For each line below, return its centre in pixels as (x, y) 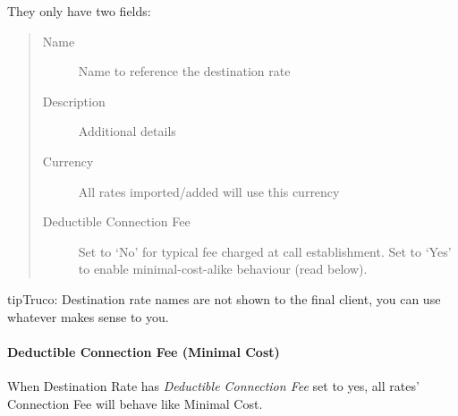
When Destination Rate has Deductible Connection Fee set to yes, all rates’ (213, 385)
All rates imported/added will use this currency (209, 191)
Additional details (127, 131)
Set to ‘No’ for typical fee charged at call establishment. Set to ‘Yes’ (265, 251)
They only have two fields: (79, 11)
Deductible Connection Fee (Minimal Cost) (144, 351)
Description (74, 101)
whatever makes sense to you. (88, 316)
